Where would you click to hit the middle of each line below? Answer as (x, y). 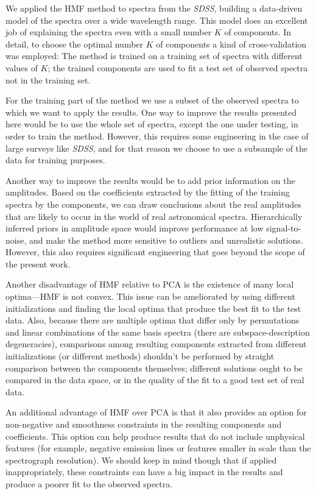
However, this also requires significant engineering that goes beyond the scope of (155, 252)
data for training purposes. (55, 160)
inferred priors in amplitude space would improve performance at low (135, 228)
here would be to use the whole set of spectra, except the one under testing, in (152, 124)
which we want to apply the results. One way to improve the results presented (151, 112)
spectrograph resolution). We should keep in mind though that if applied (141, 460)
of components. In (258, 32)
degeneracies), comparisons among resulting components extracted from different (156, 344)
